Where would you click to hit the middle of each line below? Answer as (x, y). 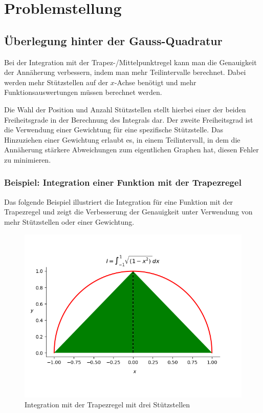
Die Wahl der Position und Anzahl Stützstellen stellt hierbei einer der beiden (125, 109)
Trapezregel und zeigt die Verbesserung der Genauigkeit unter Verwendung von (128, 212)
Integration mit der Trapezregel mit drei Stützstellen (107, 405)
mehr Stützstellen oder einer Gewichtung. (69, 221)
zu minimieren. (28, 159)
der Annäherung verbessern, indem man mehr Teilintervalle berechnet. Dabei (125, 72)
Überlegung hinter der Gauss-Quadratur (113, 40)
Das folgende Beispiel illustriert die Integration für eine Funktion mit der (119, 201)
